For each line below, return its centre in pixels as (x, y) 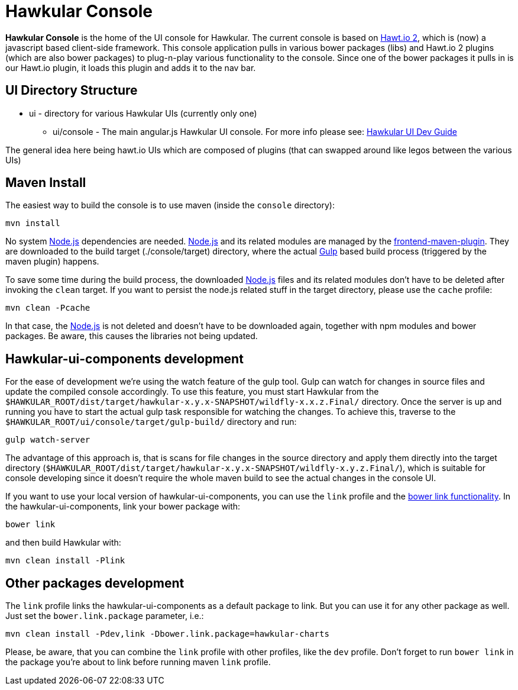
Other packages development (95, 583)
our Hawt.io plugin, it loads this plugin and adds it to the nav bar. (131, 67)
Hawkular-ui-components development (124, 359)
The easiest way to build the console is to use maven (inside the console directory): (170, 205)
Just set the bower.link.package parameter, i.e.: (105, 616)
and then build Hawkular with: (63, 543)
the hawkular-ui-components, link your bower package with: (123, 507)
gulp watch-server (48, 440)
